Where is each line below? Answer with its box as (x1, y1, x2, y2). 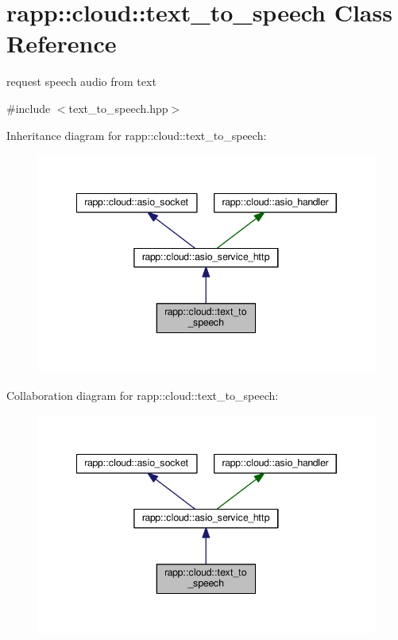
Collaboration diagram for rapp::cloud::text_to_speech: (6, 387, 279, 404)
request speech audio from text (6, 73, 156, 90)
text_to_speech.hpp (68, 99, 168, 116)
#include (6, 99, 51, 116)
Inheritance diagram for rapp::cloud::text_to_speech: (6, 126, 267, 143)
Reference (6, 27, 117, 60)
